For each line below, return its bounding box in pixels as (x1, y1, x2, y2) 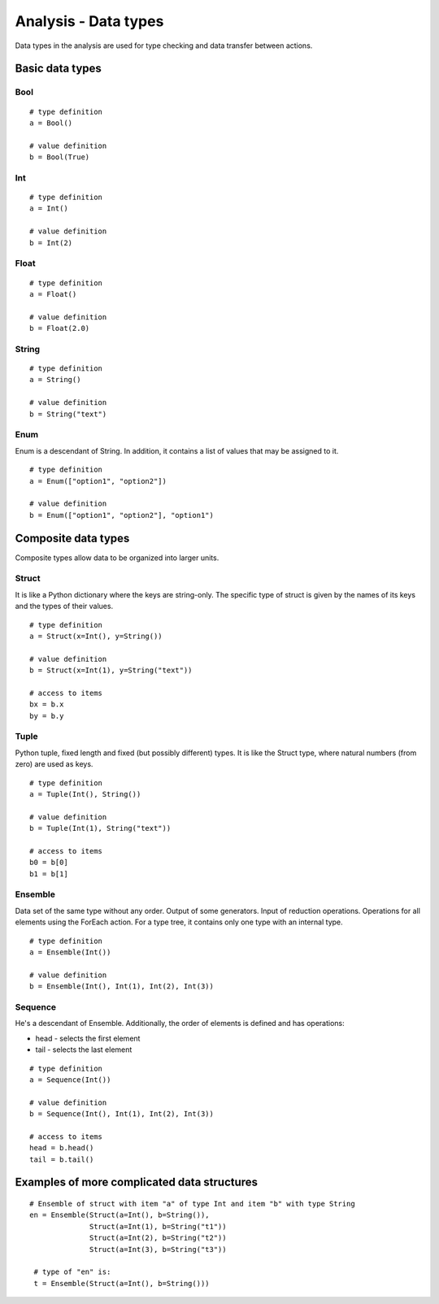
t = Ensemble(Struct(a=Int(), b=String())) (33, 1279, 211, 1288)
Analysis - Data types (15, 12, 164, 30)
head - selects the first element (35, 1033, 141, 1043)
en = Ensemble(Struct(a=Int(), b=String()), (29, 1211, 211, 1219)
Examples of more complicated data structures (15, 1176, 259, 1189)
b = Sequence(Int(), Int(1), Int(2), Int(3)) (29, 1110, 215, 1119)
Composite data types (15, 531, 130, 545)
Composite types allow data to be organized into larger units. (15, 553, 219, 563)
